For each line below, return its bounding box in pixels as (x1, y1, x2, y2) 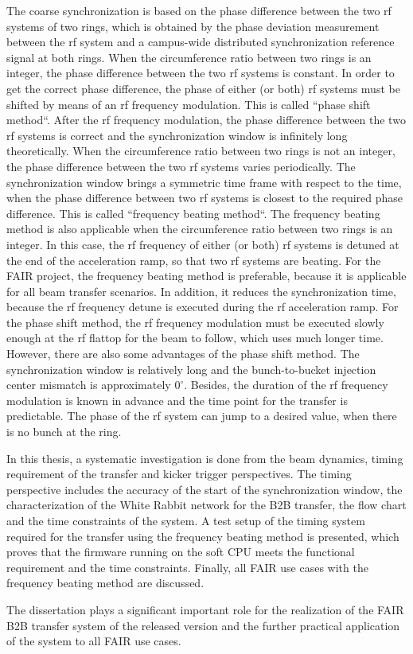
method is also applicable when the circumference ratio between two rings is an (6, 220, 393, 237)
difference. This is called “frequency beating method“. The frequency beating (6, 204, 380, 221)
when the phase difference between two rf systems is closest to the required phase (6, 189, 403, 206)
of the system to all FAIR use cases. (6, 633, 181, 649)
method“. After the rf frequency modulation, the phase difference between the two (6, 111, 406, 128)
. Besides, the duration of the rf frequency (184, 376, 388, 393)
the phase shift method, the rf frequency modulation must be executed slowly (6, 313, 384, 330)
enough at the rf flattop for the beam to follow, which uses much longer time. (6, 329, 384, 346)
